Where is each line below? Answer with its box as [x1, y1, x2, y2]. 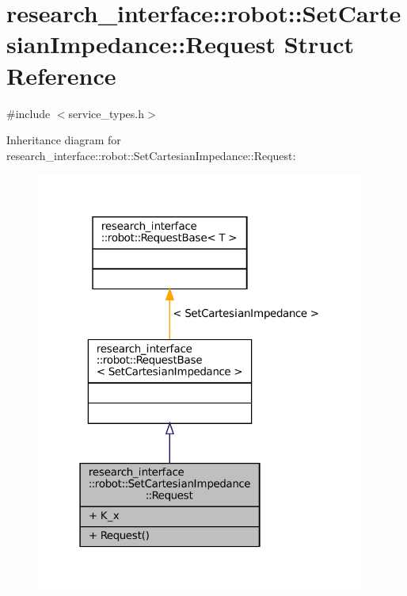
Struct [283, 28, 355, 60]
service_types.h [68, 105, 145, 121]
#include [6, 105, 51, 121]
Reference [6, 59, 116, 91]
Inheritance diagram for [6, 132, 121, 148]
